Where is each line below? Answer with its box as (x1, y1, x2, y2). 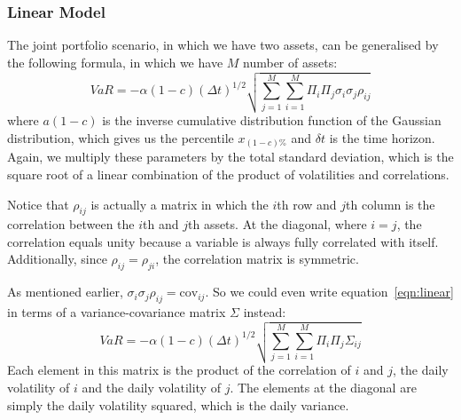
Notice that (7, 194, 69, 213)
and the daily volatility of (82, 378, 221, 397)
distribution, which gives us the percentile (7, 128, 234, 147)
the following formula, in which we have (7, 52, 223, 71)
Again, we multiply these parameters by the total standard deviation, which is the (7, 147, 454, 166)
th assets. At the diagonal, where (187, 215, 367, 234)
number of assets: (243, 52, 338, 71)
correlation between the (7, 215, 135, 234)
